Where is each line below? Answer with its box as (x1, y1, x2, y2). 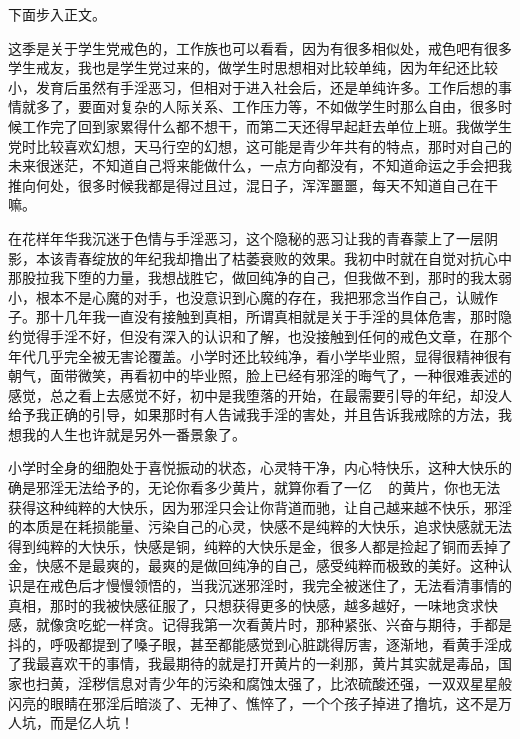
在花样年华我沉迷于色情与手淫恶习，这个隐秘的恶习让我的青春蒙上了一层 (8, 227, 484, 248)
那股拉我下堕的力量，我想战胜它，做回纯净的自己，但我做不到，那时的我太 (8, 267, 498, 288)
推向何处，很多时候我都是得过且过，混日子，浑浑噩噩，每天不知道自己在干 (8, 174, 498, 195)
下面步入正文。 (8, 4, 106, 24)
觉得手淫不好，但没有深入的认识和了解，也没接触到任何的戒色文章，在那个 (21, 325, 512, 346)
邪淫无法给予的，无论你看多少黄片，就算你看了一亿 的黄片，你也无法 (35, 477, 501, 498)
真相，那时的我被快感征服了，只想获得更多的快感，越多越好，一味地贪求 (8, 594, 484, 615)
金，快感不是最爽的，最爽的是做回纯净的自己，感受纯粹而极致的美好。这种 (8, 555, 498, 576)
